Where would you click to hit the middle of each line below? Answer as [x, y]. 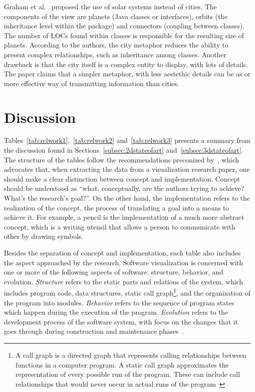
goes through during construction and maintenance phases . [94, 331]
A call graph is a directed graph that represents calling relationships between [131, 355]
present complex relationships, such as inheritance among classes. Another [115, 54]
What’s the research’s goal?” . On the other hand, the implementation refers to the [127, 198]
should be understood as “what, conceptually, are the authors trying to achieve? [124, 188]
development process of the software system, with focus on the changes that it [121, 321]
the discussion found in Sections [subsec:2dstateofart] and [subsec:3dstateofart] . [124, 150]
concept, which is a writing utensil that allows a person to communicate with [120, 226]
